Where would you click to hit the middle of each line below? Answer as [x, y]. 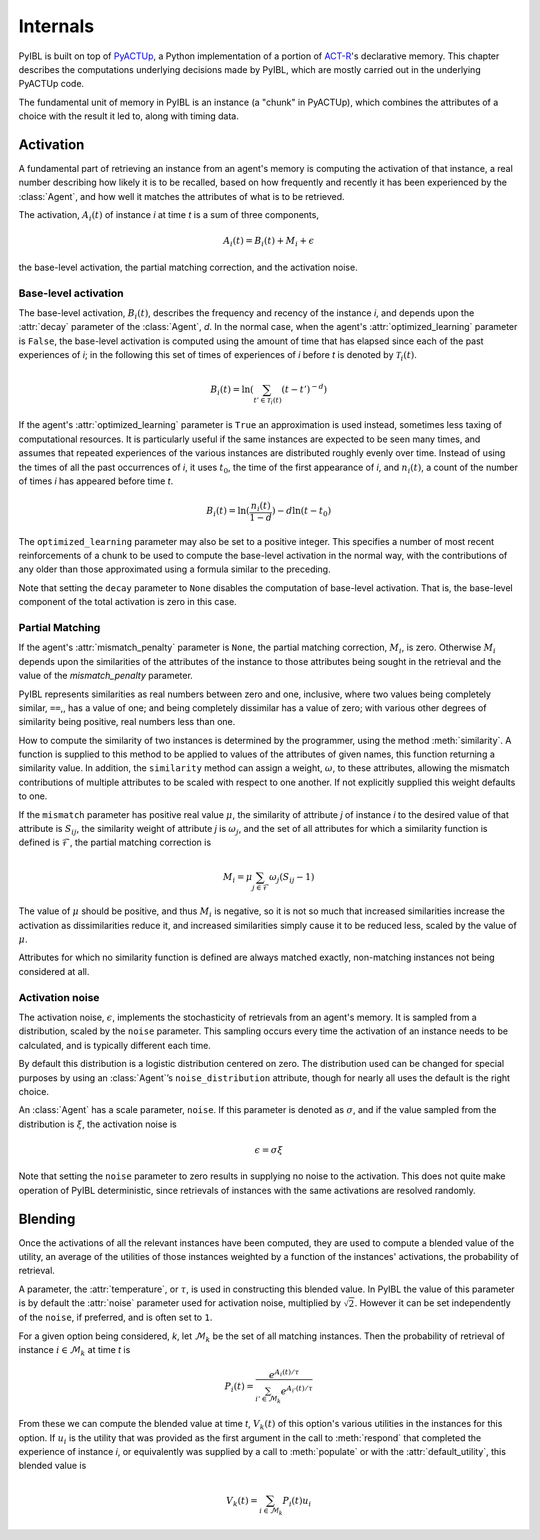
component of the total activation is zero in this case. [127, 602]
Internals [56, 26]
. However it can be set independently [433, 1303]
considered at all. [54, 971]
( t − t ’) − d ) [304, 388]
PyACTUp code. [51, 84]
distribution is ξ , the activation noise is [97, 1124]
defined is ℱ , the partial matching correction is [115, 842]
